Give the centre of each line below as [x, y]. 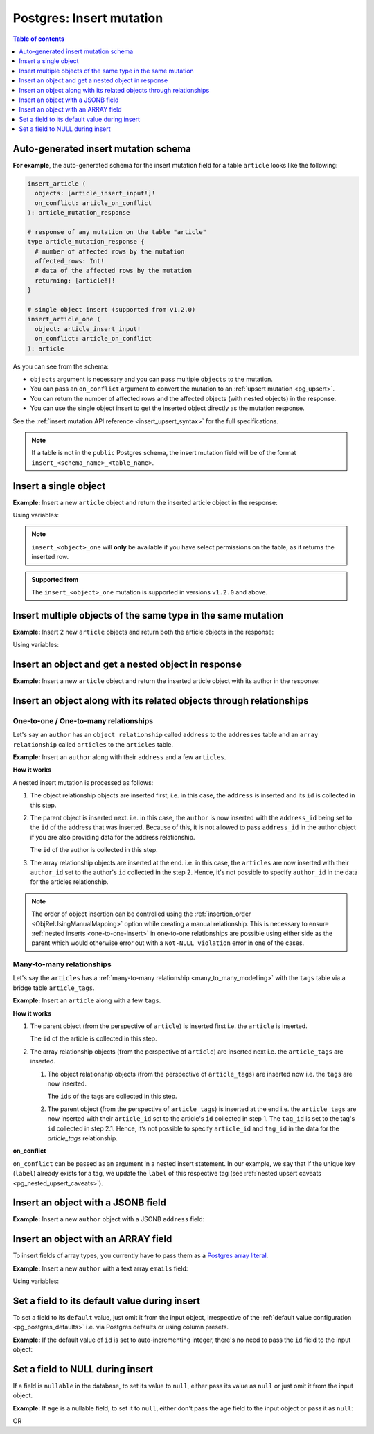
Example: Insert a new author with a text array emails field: [100, 1268]
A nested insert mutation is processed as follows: [83, 782]
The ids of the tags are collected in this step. [112, 1096]
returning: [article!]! [75, 280]
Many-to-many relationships [62, 964]
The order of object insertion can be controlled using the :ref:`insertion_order [141, 914]
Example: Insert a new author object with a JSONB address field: [109, 1219]
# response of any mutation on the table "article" [117, 232]
